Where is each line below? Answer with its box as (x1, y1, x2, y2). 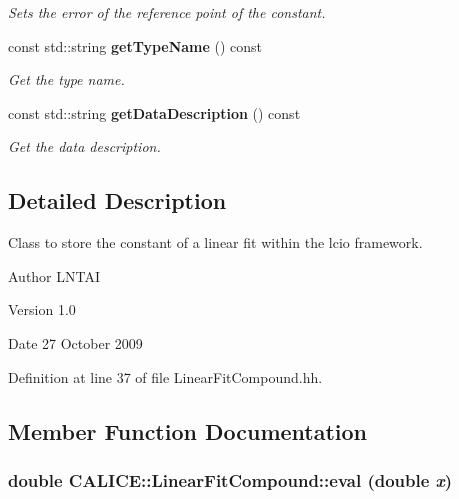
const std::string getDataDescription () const (8, 102, 301, 123)
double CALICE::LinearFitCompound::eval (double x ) (8, 467, 453, 492)
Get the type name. (8, 69, 125, 90)
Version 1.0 (8, 299, 76, 320)
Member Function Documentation (8, 415, 368, 446)
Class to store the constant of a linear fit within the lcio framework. (8, 232, 423, 253)
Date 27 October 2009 (8, 332, 143, 353)
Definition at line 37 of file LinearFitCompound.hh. (8, 366, 323, 387)
